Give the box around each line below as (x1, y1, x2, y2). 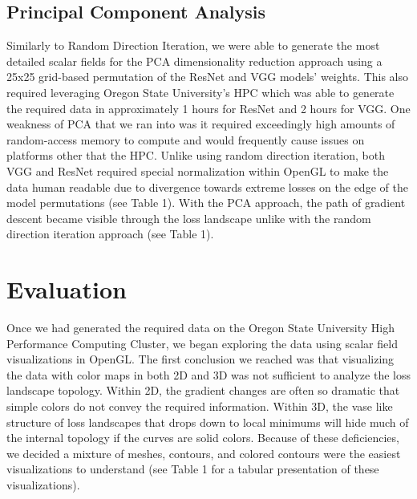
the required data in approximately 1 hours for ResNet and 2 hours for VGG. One (6, 99, 411, 116)
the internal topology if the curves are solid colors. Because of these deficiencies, (6, 429, 399, 446)
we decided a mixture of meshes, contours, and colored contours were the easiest (6, 444, 401, 461)
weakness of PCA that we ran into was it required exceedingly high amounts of (6, 116, 395, 132)
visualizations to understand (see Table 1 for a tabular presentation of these (6, 460, 379, 477)
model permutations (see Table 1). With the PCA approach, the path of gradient (6, 194, 406, 211)
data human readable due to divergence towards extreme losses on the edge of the (6, 178, 408, 195)
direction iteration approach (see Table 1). (6, 225, 214, 242)
